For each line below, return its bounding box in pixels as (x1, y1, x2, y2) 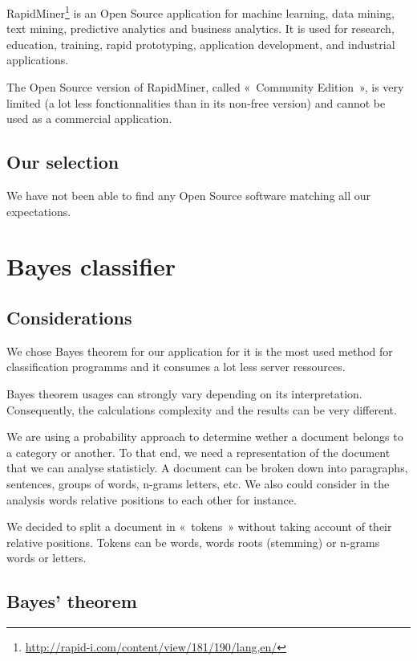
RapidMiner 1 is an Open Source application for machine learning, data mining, (6, 2, 395, 21)
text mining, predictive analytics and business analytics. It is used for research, (6, 20, 395, 37)
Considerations (6, 304, 132, 329)
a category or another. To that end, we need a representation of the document (6, 443, 391, 460)
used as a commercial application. (6, 110, 172, 127)
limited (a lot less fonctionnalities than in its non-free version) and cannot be (6, 94, 386, 111)
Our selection (6, 149, 119, 174)
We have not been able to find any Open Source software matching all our (6, 187, 371, 204)
